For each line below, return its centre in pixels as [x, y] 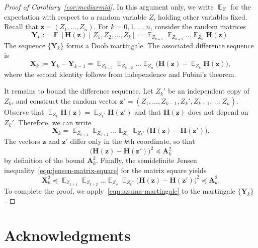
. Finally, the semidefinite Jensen [147, 160]
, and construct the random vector [65, 100]
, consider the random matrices [198, 26]
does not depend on [218, 111]
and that [148, 111]
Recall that [21, 26]
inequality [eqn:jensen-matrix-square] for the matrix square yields [105, 170]
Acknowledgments [67, 235]
